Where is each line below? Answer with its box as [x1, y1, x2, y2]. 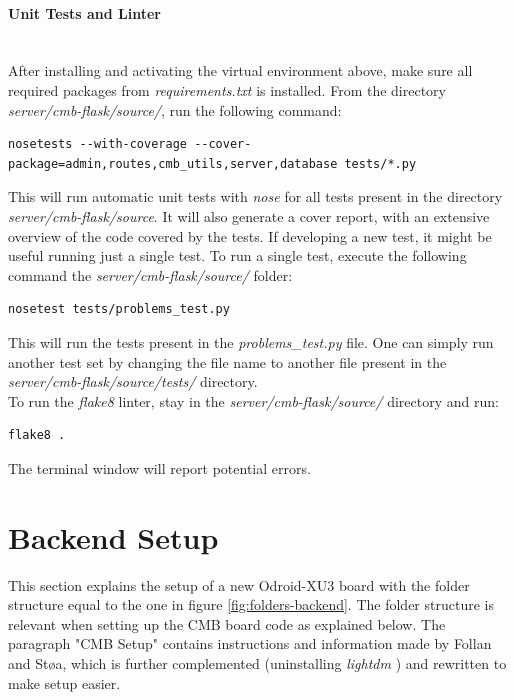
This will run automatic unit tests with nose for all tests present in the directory [8, 186, 503, 207]
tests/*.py [344, 156, 417, 171]
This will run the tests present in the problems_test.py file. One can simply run [8, 331, 494, 352]
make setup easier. [8, 672, 121, 693]
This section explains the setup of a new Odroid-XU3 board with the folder [8, 574, 470, 595]
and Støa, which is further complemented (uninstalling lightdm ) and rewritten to [8, 652, 507, 673]
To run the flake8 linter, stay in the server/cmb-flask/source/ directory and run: [8, 390, 499, 411]
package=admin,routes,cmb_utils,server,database [8, 156, 338, 171]
